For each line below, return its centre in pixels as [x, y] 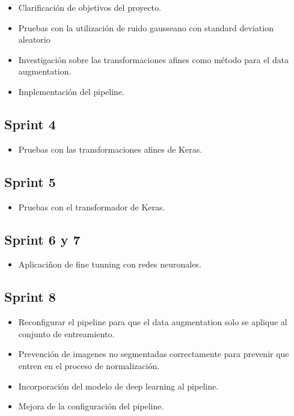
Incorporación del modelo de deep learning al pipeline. [118, 386]
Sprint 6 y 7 [42, 239]
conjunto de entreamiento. [66, 333]
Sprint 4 [30, 124]
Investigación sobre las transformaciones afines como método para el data [154, 59]
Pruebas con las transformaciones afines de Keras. [110, 149]
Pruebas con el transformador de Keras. [92, 206]
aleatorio [34, 39]
